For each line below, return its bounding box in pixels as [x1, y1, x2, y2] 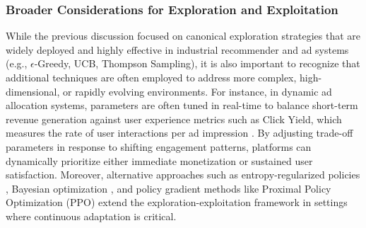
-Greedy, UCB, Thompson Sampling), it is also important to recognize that [34, 56, 360, 71]
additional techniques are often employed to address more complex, [6, 70, 297, 84]
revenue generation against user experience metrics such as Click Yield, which [6, 111, 342, 126]
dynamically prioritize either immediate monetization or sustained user [6, 153, 313, 168]
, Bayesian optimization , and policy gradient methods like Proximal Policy [6, 181, 331, 195]
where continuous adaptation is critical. [6, 208, 177, 223]
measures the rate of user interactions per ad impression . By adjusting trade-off [6, 125, 353, 140]
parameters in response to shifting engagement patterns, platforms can [6, 139, 312, 154]
